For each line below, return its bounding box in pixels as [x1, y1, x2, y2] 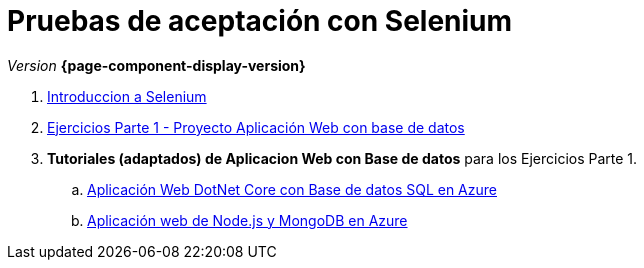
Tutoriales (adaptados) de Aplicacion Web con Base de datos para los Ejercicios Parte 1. [47, 149, 638, 167]
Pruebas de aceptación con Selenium [7, 4, 513, 38]
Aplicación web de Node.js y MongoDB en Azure [87, 211, 408, 229]
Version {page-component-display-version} [7, 56, 306, 74]
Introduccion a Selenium [47, 87, 207, 105]
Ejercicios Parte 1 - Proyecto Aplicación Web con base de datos [47, 118, 465, 136]
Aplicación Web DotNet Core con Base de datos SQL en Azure [87, 180, 497, 198]
